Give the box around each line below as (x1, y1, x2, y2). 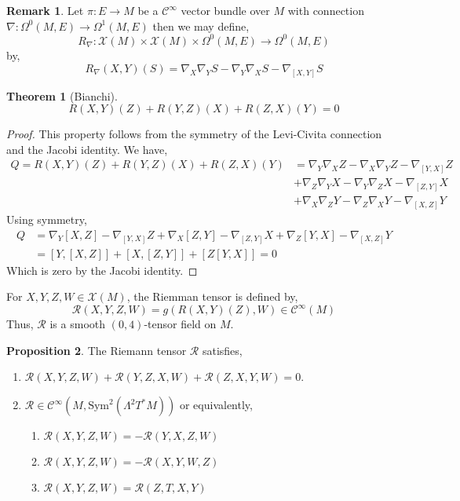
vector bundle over (181, 2, 270, 18)
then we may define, (152, 17, 250, 34)
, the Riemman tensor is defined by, (126, 288, 298, 305)
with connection (287, 2, 364, 18)
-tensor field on (144, 316, 217, 332)
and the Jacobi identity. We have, (6, 141, 168, 157)
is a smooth (49, 316, 106, 332)
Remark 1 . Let (6, 2, 84, 18)
